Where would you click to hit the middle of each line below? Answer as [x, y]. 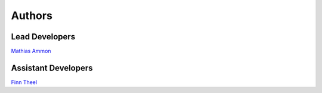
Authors [32, 15]
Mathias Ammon [31, 51]
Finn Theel [24, 82]
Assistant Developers [52, 68]
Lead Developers [43, 37]
